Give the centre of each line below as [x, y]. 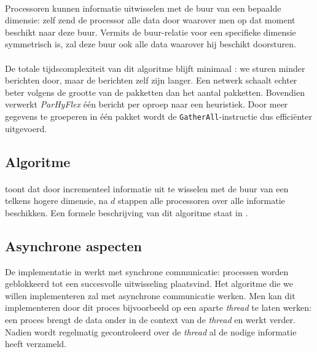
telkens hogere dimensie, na [57, 201]
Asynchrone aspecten [74, 245]
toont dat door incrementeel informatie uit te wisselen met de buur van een [147, 188]
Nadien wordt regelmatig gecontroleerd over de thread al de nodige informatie [151, 331]
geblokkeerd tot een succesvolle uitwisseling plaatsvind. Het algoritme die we [149, 284]
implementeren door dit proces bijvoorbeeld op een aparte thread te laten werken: [158, 307]
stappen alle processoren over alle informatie [202, 201]
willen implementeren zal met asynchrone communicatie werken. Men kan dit [150, 295]
